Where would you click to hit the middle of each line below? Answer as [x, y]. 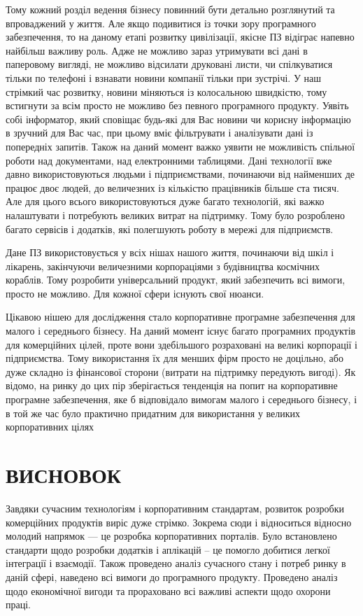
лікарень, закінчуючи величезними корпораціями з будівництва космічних [163, 266]
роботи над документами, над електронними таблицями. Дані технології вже [169, 160]
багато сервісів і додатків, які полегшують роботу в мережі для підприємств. [170, 229]
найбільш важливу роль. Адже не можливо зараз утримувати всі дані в [157, 50]
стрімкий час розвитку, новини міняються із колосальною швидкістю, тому [166, 91]
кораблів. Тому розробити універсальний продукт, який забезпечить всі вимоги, [176, 280]
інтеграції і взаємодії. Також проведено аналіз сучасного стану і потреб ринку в [176, 563]
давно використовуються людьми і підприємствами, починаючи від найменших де [180, 174]
